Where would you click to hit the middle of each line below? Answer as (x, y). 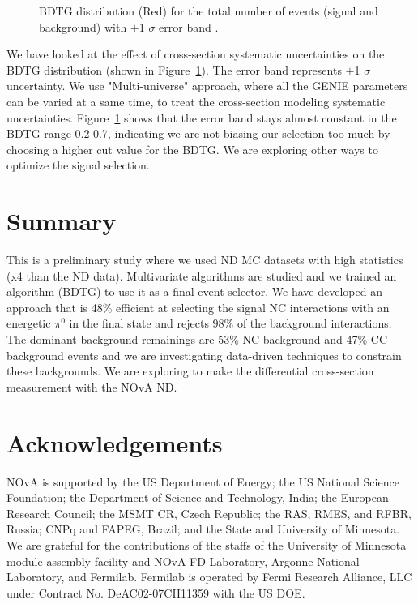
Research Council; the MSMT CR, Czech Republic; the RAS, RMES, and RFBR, (209, 513)
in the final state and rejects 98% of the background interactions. (230, 323)
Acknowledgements (115, 442)
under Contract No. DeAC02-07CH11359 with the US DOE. (156, 592)
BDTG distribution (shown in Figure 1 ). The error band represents (174, 69)
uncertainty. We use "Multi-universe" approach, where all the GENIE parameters (207, 86)
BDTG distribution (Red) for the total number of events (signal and (209, 11)
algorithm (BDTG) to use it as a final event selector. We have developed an (194, 291)
